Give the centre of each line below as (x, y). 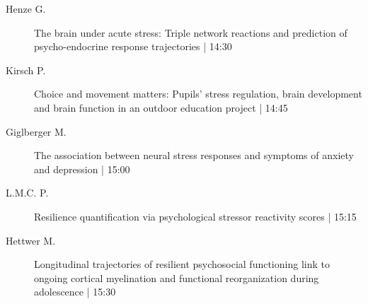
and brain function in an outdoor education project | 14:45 (161, 107)
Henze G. (26, 8)
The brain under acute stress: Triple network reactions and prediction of (191, 32)
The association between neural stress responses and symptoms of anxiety (194, 155)
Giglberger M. (36, 131)
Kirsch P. (26, 70)
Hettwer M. (31, 240)
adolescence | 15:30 (75, 292)
